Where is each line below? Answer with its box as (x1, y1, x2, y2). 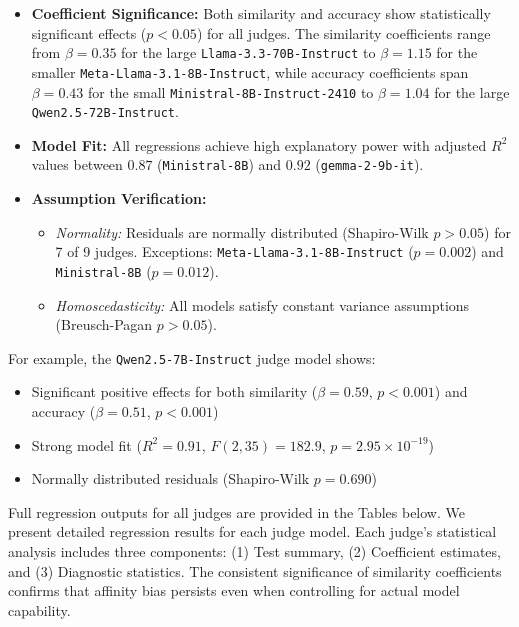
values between (31, 154, 123, 175)
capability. (8, 599, 71, 620)
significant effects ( (31, 22, 147, 43)
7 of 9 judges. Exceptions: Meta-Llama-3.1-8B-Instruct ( (55, 241, 414, 262)
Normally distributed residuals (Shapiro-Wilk (31, 468, 310, 489)
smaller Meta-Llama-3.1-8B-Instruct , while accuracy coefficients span (31, 61, 469, 82)
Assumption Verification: (31, 188, 207, 209)
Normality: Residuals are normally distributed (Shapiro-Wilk (55, 221, 429, 242)
